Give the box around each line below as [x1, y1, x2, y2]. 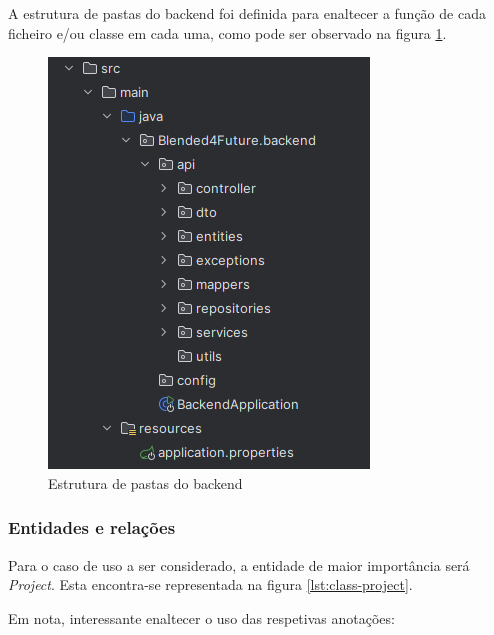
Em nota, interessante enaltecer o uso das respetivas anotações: [8, 607, 395, 628]
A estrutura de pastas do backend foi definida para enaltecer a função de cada [8, 3, 486, 23]
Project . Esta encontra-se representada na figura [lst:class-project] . [8, 574, 413, 595]
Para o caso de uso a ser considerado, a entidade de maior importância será [8, 554, 470, 575]
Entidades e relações [8, 515, 176, 540]
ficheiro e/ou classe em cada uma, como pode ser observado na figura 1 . [8, 22, 447, 43]
